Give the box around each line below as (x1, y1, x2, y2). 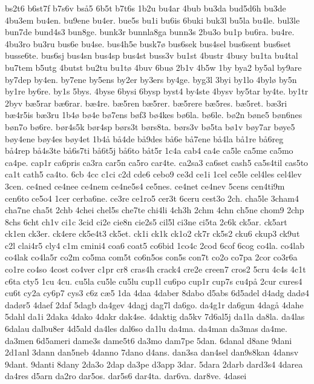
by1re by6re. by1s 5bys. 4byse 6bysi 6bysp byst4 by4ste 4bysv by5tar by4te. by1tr (5, 85, 309, 98)
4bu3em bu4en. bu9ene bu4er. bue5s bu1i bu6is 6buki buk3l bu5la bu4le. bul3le (5, 13, 300, 26)
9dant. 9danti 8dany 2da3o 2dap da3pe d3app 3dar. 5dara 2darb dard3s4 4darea (5, 357, 303, 370)
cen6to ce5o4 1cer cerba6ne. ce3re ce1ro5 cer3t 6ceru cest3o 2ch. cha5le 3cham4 (5, 191, 299, 204)
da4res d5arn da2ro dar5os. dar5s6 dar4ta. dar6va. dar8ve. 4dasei (5, 369, 247, 382)
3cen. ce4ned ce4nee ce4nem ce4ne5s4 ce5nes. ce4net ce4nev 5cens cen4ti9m (5, 179, 285, 192)
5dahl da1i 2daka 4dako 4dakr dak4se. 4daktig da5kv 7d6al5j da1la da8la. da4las (5, 310, 305, 323)
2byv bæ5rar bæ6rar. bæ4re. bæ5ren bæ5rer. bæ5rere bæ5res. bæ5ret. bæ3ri (5, 96, 287, 109)
